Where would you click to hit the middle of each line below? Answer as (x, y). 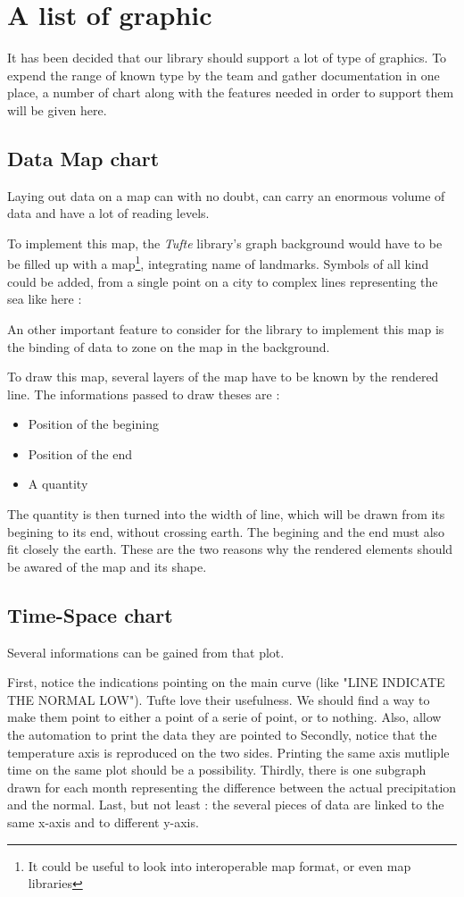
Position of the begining (93, 424)
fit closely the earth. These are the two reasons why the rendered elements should (230, 549)
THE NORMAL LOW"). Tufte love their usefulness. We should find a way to (219, 699)
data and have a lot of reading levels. (108, 213)
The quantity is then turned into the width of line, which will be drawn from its (226, 514)
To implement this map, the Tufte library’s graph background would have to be (225, 243)
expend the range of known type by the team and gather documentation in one (224, 75)
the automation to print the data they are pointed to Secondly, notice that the (222, 735)
